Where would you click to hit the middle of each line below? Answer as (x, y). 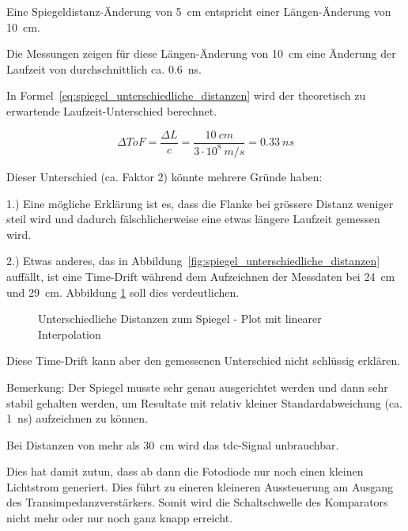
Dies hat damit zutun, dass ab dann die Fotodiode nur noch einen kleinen (185, 471)
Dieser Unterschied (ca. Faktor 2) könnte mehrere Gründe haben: (164, 176)
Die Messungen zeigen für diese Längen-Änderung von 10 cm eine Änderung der (201, 53)
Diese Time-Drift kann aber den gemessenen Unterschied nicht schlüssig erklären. (204, 360)
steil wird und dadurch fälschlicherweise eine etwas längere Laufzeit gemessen (193, 219)
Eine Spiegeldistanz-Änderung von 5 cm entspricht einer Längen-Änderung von (199, 11)
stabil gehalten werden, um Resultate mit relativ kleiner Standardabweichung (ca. (205, 402)
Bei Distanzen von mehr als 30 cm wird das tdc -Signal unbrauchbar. (173, 444)
